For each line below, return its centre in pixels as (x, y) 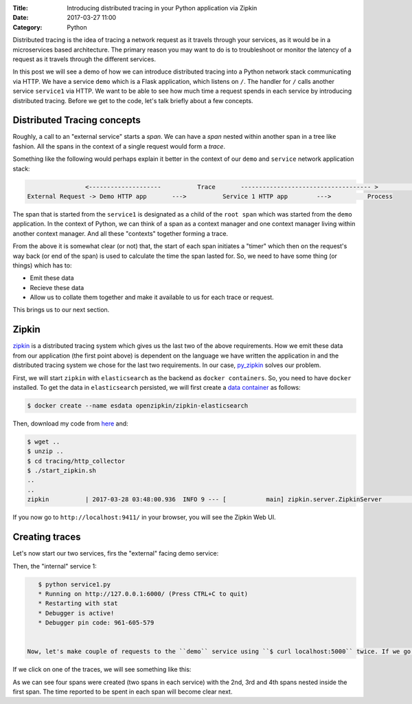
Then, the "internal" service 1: (55, 566)
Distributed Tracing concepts (77, 120)
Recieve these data (57, 287)
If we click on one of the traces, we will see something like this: (102, 670)
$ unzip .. (45, 451)
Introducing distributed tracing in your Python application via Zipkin (162, 8)
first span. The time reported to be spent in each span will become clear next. (123, 692)
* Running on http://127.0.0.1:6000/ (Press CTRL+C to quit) (143, 594)
